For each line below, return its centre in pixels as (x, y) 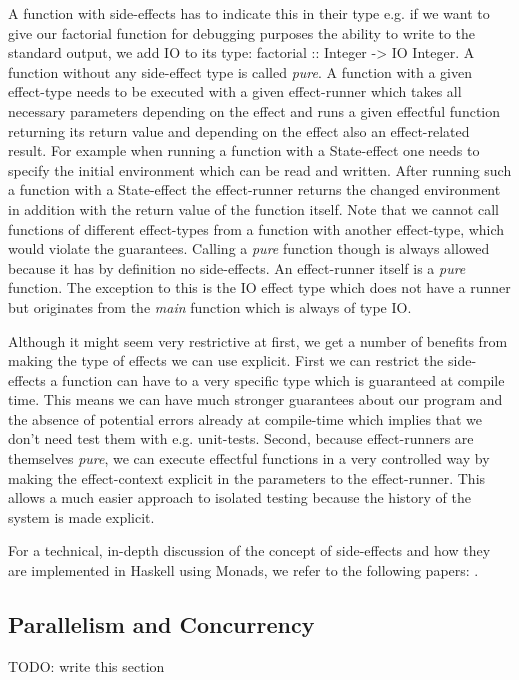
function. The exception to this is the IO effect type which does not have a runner (259, 287)
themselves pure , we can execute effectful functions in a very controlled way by (249, 458)
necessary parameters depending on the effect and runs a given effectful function (254, 110)
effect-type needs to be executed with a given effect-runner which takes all (235, 91)
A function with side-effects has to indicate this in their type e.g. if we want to (249, 13)
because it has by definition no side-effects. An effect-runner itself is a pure (237, 267)
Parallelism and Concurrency (161, 624)
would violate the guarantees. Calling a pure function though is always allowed (249, 248)
